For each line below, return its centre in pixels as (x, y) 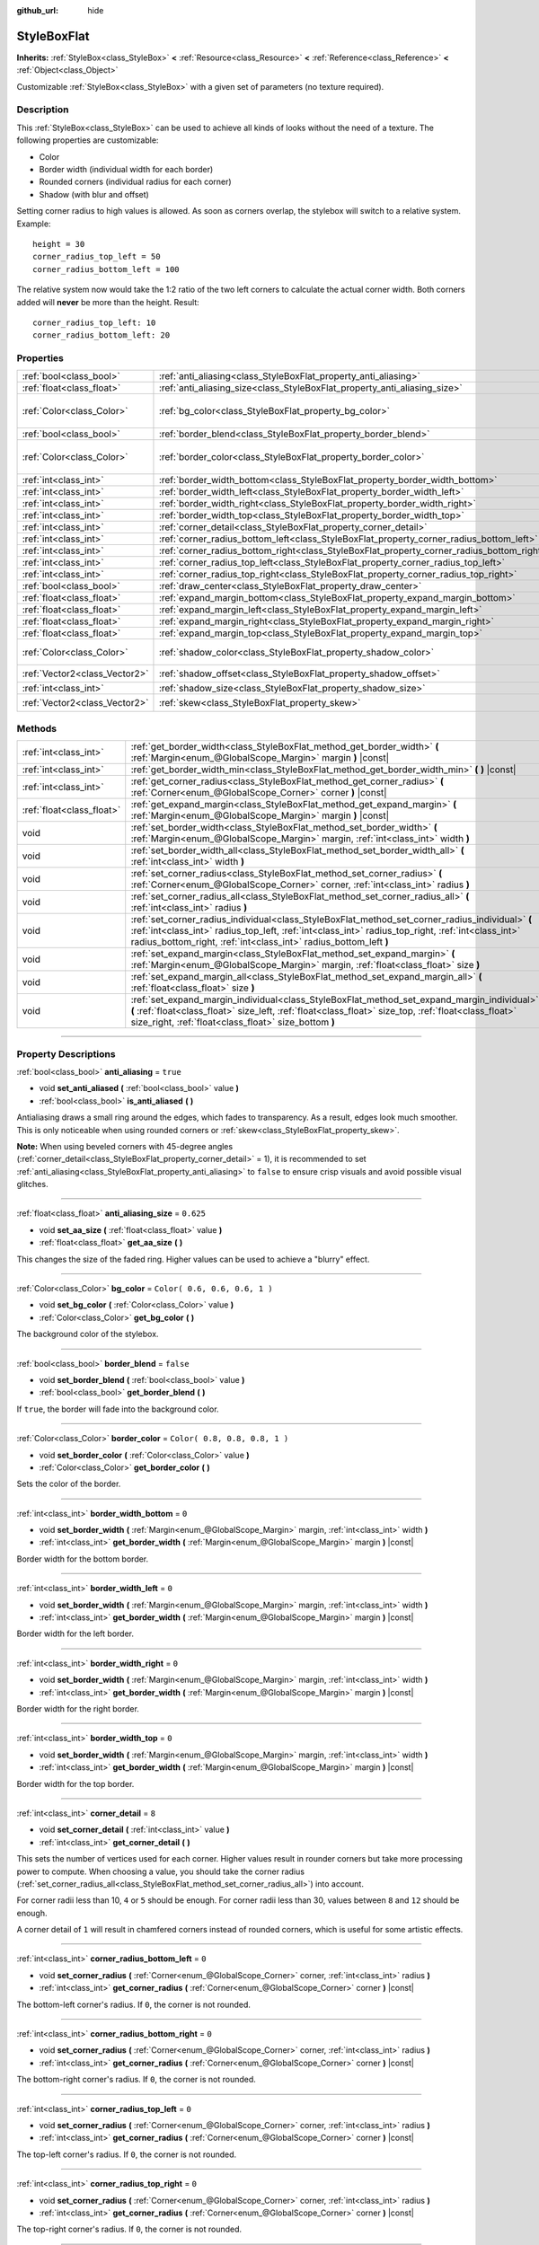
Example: (34, 224)
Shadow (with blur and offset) (94, 194)
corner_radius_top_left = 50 (97, 257)
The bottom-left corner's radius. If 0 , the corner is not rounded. (134, 2004)
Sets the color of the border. (69, 1484)
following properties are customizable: (88, 140)
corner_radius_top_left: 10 (94, 322)
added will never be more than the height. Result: (108, 302)
